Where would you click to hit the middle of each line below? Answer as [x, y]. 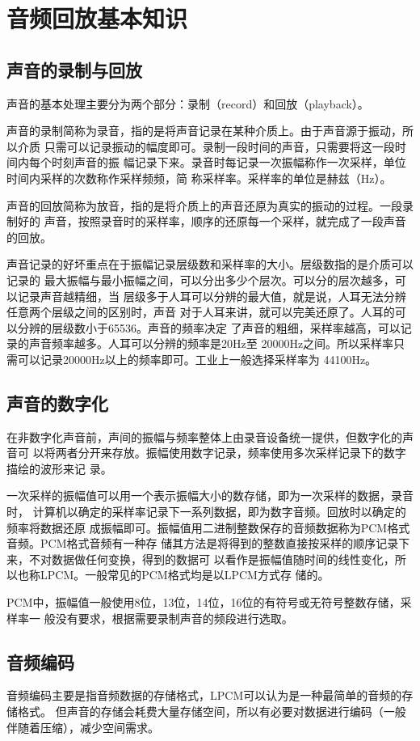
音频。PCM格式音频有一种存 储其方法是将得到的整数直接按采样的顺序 [191, 543]
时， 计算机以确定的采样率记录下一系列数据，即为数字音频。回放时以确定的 [206, 512]
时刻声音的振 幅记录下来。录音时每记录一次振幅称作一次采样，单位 [229, 162]
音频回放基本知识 [97, 18]
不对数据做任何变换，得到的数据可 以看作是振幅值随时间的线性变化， [212, 559]
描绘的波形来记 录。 [59, 468]
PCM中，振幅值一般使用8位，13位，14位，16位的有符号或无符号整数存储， [204, 602]
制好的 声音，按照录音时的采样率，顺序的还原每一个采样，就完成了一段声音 [206, 221]
